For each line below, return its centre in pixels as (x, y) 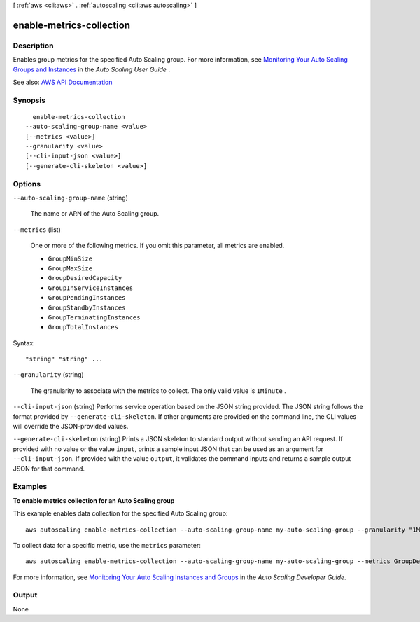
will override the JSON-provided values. (71, 427)
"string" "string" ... (64, 359)
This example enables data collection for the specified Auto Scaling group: (120, 513)
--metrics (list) (37, 229)
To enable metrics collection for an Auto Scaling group (94, 500)
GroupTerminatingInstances (94, 317)
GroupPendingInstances (87, 298)
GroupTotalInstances (83, 327)
